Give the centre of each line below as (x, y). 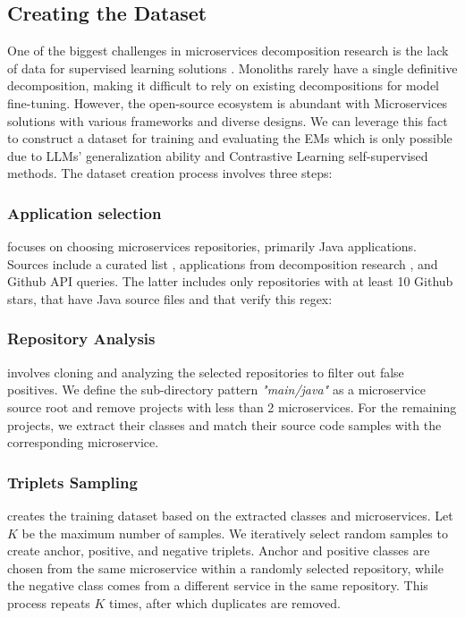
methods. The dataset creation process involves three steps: (170, 173)
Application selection (85, 212)
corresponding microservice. (83, 442)
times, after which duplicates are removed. (225, 602)
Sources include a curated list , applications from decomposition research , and (223, 263)
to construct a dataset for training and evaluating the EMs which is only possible (230, 138)
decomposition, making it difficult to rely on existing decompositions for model (224, 85)
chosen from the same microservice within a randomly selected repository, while (225, 567)
